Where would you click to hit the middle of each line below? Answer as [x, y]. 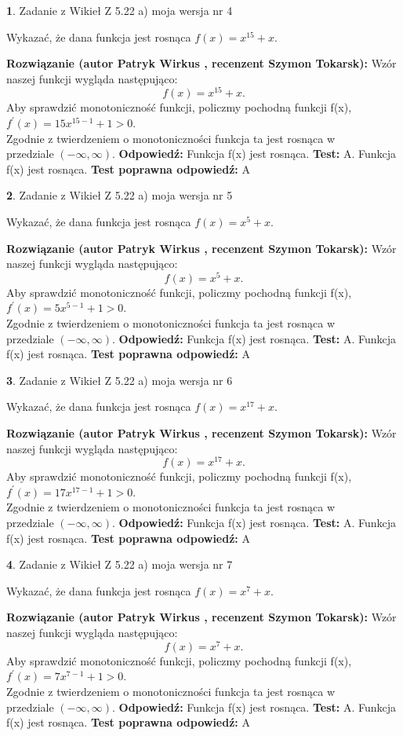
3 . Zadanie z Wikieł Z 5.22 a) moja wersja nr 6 [120, 380]
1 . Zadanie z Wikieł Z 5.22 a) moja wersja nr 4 [120, 10]
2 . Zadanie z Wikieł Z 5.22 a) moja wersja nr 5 [120, 195]
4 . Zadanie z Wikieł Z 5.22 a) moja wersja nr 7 [120, 564]
